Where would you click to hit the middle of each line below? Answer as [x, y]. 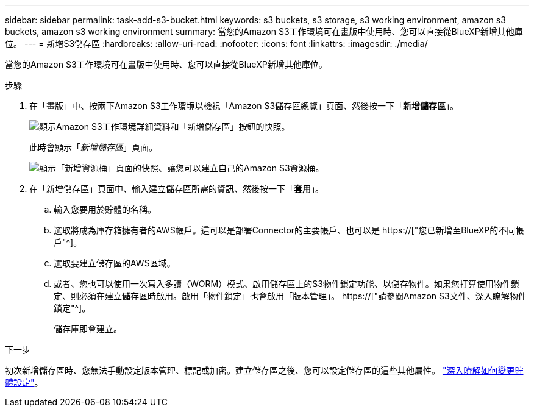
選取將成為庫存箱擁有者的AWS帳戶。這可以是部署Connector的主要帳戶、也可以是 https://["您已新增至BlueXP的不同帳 [289, 230]
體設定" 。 [24, 382]
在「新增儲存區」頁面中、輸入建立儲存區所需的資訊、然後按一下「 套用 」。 [176, 189]
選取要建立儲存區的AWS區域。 [115, 263]
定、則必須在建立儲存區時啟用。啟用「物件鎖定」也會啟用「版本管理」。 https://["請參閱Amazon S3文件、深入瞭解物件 [290, 296]
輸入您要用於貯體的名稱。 [105, 209]
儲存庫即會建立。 [88, 329]
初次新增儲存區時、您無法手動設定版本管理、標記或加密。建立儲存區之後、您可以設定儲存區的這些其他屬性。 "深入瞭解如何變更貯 [264, 370]
